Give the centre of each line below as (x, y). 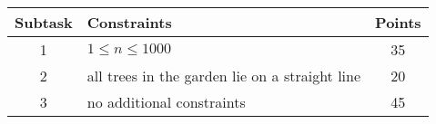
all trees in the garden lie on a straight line (224, 76)
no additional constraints (166, 102)
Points (398, 22)
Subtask (44, 22)
